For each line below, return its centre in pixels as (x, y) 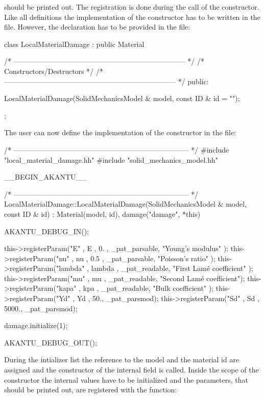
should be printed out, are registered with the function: (91, 390)
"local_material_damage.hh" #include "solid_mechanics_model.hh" (111, 159)
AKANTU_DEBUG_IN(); (46, 231)
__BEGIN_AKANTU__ (45, 177)
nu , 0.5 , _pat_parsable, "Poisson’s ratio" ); (146, 258)
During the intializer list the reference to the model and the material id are (122, 359)
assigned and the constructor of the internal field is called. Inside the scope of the (131, 370)
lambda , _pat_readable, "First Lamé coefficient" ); (172, 268)
